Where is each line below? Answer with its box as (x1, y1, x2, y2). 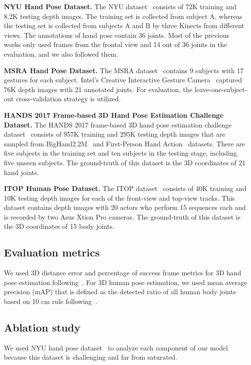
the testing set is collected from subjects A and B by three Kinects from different (4, 20, 244, 31)
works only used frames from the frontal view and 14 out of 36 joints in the (4, 39, 227, 49)
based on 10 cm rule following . (4, 296, 98, 306)
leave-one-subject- (194, 84, 247, 94)
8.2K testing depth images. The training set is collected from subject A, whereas (4, 11, 242, 21)
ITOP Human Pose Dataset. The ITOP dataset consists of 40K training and (4, 183, 247, 193)
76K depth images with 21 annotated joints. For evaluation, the (4, 84, 192, 94)
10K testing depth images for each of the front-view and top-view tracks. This (4, 192, 235, 203)
